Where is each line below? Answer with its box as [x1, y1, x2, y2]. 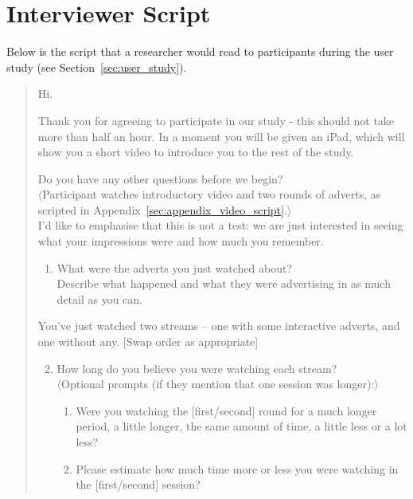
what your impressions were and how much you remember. [37, 233, 324, 249]
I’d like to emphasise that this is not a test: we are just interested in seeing [37, 217, 403, 234]
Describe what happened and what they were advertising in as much [56, 275, 391, 292]
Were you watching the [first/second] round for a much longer [76, 402, 377, 418]
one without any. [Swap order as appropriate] [37, 333, 259, 350]
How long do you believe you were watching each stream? [56, 360, 337, 376]
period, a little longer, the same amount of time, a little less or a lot [76, 418, 407, 434]
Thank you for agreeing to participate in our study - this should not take [37, 112, 395, 128]
